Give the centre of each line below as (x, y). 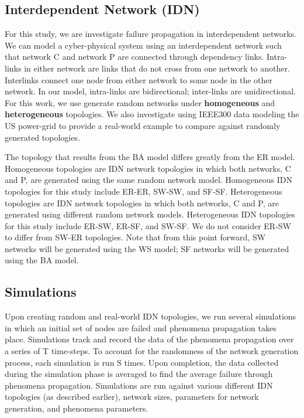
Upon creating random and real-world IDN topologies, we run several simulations (151, 316)
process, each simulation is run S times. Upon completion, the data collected (142, 362)
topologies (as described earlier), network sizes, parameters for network (132, 397)
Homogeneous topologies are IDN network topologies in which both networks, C (148, 168)
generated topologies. (42, 137)
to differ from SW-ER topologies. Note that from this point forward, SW (135, 237)
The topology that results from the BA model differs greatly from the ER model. (150, 157)
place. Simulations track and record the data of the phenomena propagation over (149, 339)
